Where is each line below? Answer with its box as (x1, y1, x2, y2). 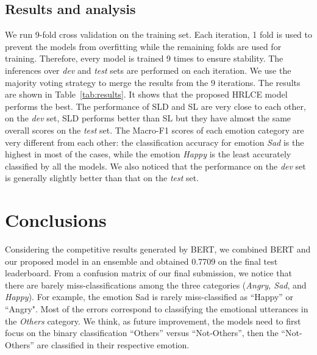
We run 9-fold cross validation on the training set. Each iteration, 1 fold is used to (5, 28, 312, 41)
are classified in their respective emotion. (37, 338, 190, 351)
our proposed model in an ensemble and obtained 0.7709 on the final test (5, 254, 278, 267)
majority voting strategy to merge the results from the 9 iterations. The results (5, 76, 301, 88)
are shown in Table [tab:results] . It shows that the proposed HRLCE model (5, 88, 288, 101)
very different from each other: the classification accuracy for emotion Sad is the (5, 135, 304, 148)
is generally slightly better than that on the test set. (5, 171, 199, 184)
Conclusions (5, 207, 107, 232)
